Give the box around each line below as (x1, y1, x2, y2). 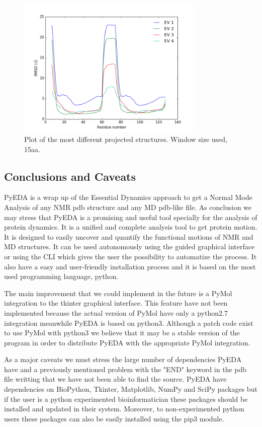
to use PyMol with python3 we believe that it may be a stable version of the (4, 327, 240, 338)
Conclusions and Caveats (4, 168, 136, 184)
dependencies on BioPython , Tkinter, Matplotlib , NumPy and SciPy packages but (4, 384, 257, 394)
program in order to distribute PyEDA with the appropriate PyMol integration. (4, 337, 250, 347)
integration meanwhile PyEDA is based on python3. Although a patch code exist (4, 317, 253, 328)
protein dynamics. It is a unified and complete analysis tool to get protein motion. (4, 222, 257, 232)
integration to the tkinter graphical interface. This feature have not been (4, 298, 228, 308)
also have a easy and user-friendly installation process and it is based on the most (4, 261, 256, 271)
